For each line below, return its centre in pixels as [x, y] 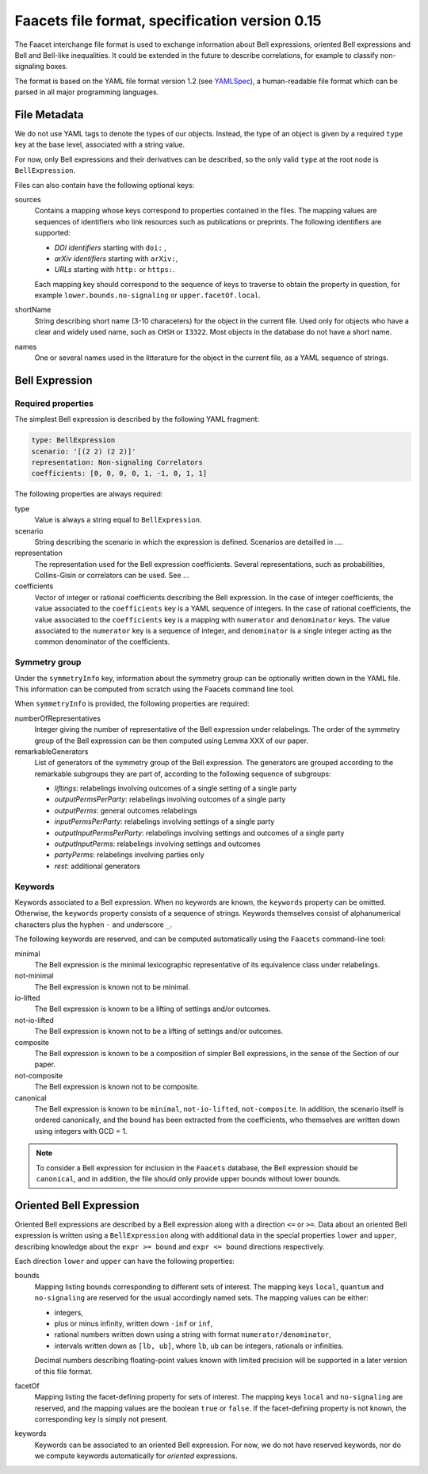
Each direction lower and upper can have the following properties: [125, 1262]
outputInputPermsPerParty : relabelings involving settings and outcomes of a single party [199, 833]
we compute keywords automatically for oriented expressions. [136, 1456]
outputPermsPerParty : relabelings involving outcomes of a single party [170, 799]
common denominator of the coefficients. [102, 641]
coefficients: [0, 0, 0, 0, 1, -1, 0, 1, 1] [119, 473]
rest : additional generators [97, 866]
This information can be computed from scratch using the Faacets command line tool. [155, 689]
